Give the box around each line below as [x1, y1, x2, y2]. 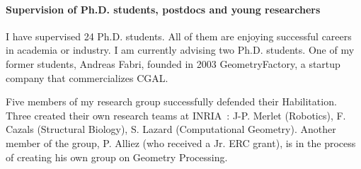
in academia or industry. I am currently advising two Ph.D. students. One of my [6, 42, 355, 57]
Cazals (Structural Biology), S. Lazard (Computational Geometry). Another [6, 122, 336, 136]
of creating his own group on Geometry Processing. [6, 149, 228, 164]
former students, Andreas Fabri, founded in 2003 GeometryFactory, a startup [6, 56, 340, 71]
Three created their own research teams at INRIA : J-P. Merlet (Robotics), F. [6, 107, 346, 122]
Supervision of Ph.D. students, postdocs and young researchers [6, 1, 321, 16]
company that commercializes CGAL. [6, 70, 168, 85]
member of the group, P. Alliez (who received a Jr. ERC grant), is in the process [6, 135, 356, 150]
